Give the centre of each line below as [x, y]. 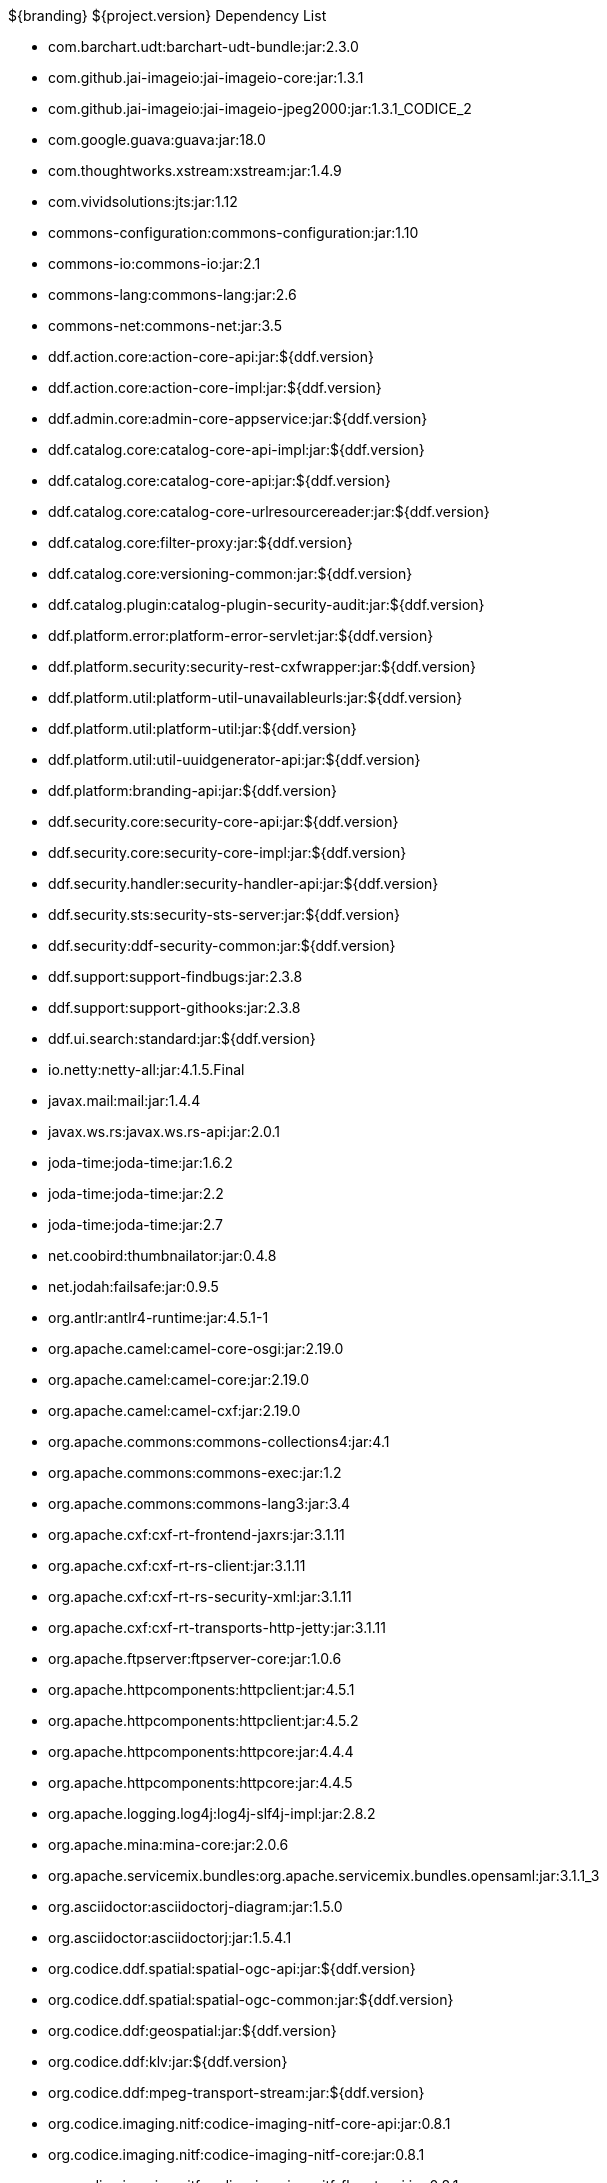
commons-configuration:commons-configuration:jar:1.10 [233, 232]
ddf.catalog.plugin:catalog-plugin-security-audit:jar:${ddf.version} [266, 604]
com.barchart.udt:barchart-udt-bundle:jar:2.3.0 [203, 46]
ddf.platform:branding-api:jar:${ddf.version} [193, 790]
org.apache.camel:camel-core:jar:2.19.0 [179, 1379]
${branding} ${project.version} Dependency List [167, 15]
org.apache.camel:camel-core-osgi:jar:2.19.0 [196, 1348]
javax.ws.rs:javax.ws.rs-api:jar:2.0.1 [164, 1131]
